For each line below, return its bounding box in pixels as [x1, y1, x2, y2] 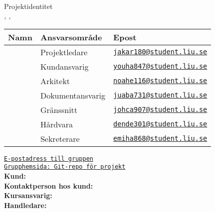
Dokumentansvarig [40, 89, 106, 101]
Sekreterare [40, 132, 80, 144]
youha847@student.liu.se [113, 62, 208, 71]
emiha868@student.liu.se [113, 134, 208, 143]
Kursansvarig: [4, 190, 52, 201]
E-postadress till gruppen [4, 155, 93, 162]
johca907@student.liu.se [113, 106, 208, 114]
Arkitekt [40, 75, 70, 87]
